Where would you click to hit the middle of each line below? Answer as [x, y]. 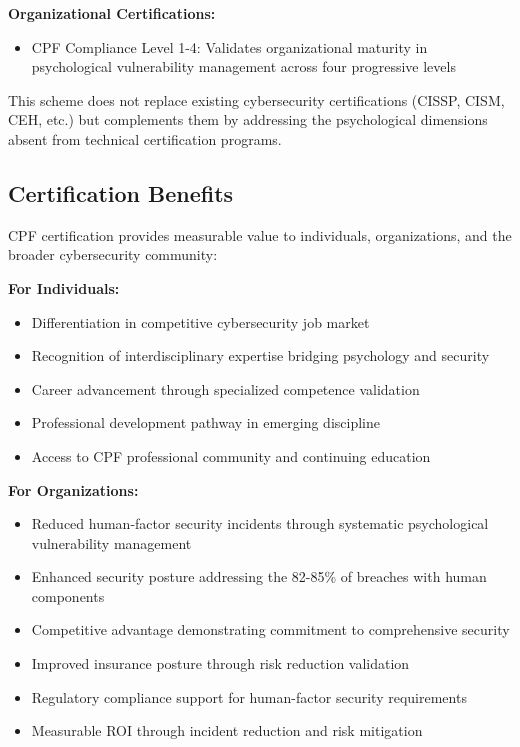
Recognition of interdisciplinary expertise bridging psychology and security [260, 355]
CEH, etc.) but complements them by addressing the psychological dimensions [248, 119]
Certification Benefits [121, 192]
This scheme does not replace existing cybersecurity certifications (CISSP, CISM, [256, 99]
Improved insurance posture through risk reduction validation [220, 663]
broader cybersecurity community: [113, 254]
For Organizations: [73, 489]
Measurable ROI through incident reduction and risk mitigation [227, 730]
